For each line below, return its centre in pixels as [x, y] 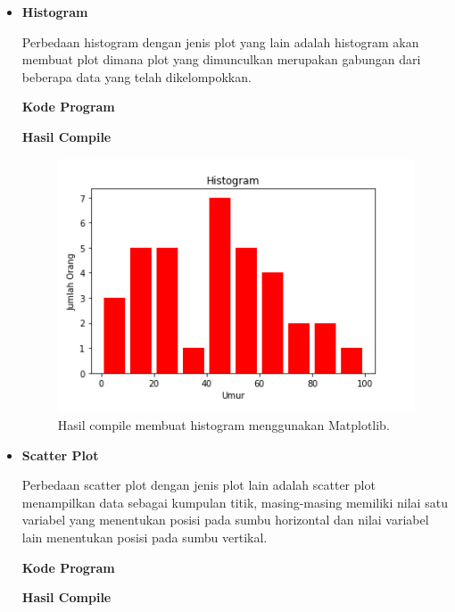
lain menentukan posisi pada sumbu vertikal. [145, 538]
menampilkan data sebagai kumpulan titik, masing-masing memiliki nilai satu [235, 502]
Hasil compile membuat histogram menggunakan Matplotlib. [223, 425]
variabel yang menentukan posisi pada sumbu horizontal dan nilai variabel [225, 520]
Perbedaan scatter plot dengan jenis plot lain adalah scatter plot [199, 485]
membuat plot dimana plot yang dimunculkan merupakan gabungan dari [221, 59]
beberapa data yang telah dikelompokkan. [136, 76]
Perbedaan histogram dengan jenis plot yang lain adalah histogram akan [220, 41]
